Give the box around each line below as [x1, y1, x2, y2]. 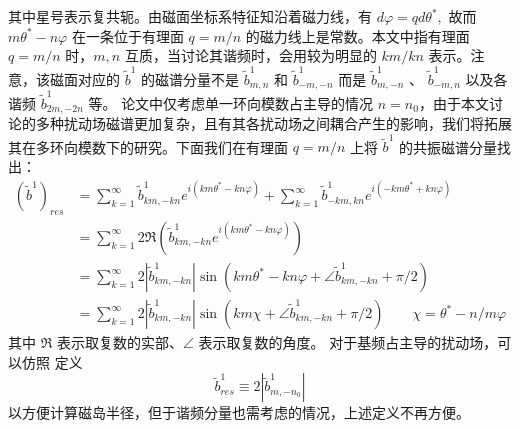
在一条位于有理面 [71, 25, 184, 46]
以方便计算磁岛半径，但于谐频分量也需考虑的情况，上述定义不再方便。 [8, 402, 470, 423]
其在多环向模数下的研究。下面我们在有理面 [8, 136, 288, 157]
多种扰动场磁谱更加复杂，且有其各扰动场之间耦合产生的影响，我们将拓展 [35, 113, 512, 134]
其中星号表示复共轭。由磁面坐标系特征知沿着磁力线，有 [8, 6, 372, 26]
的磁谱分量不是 [141, 68, 240, 89]
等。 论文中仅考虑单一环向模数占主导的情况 [88, 92, 374, 113]
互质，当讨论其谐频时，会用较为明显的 [124, 45, 377, 66]
